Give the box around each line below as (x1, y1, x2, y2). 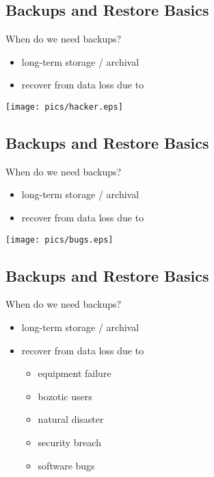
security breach (38, 435, 101, 450)
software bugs (38, 458, 95, 472)
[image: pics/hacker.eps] (5, 101, 123, 112)
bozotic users (38, 389, 92, 403)
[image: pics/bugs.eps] (5, 234, 113, 245)
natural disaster (38, 412, 104, 426)
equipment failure (38, 366, 111, 380)
